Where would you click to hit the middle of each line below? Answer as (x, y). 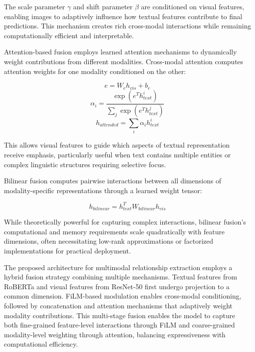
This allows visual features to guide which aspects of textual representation (117, 145)
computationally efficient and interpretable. (69, 35)
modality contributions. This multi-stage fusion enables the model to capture (120, 315)
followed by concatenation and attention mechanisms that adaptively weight (118, 305)
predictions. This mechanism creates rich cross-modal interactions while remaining (127, 26)
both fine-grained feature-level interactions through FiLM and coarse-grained (119, 325)
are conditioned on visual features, (192, 6)
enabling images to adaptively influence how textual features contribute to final (123, 16)
